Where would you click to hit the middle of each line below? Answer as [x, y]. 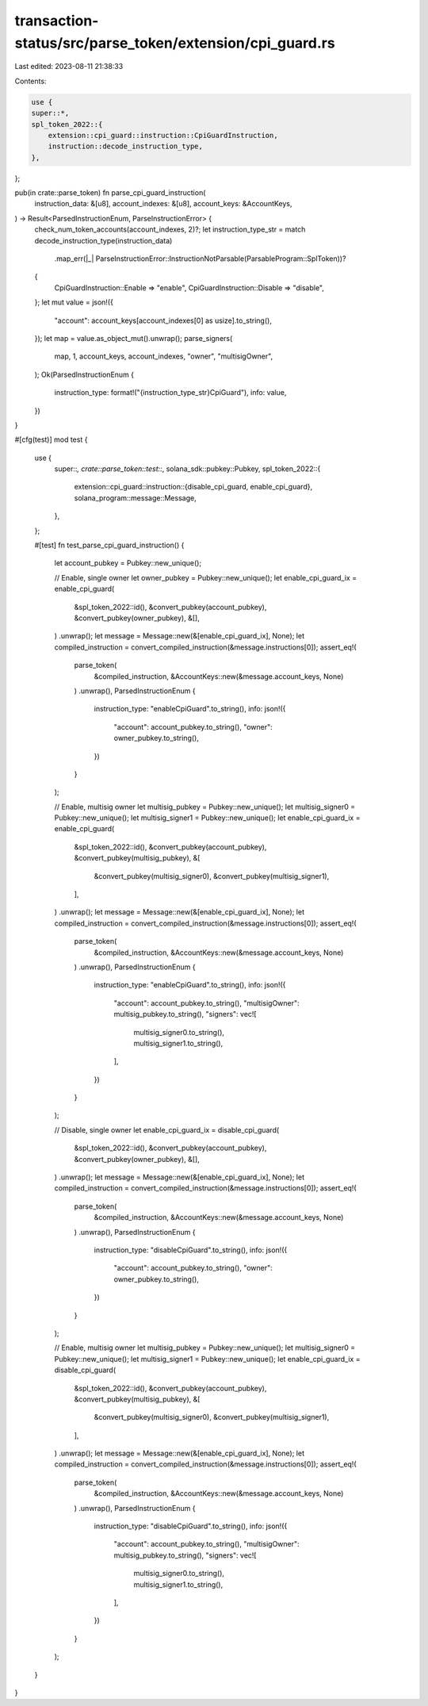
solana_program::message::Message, [136, 498]
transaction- [57, 21]
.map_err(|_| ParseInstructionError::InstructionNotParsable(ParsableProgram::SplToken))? [200, 259]
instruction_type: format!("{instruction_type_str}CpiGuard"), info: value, [170, 393]
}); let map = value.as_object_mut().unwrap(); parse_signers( [134, 338]
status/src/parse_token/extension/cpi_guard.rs [175, 43]
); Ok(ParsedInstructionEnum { [84, 374]
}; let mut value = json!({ [74, 302]
